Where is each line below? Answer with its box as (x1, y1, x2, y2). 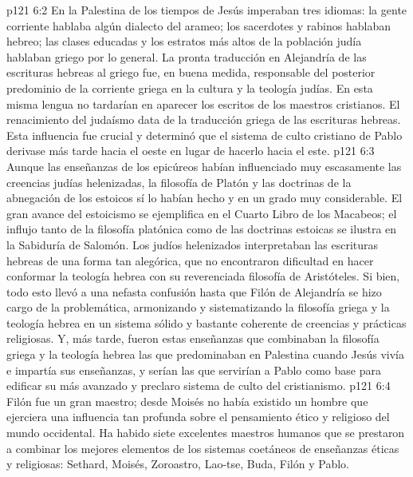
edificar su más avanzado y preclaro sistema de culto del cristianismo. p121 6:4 (6, 377, 391, 394)
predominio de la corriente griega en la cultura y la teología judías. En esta (6, 79, 373, 96)
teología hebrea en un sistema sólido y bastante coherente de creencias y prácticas (6, 314, 407, 331)
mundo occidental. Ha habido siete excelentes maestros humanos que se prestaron (6, 424, 405, 441)
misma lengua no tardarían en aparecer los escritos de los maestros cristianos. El (6, 95, 400, 112)
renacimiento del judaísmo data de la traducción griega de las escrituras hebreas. (6, 111, 401, 128)
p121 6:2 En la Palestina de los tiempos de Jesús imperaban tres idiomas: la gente (6, 2, 407, 18)
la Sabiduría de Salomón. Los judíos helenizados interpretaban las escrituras (6, 236, 379, 252)
